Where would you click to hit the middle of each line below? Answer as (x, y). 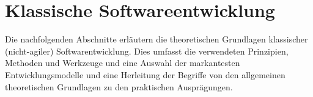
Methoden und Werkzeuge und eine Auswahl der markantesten (123, 63)
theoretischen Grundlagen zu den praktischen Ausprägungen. (119, 86)
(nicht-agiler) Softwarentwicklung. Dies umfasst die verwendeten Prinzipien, (147, 51)
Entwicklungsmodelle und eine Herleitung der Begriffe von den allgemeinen (145, 74)
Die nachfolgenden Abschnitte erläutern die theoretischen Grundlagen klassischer (156, 39)
